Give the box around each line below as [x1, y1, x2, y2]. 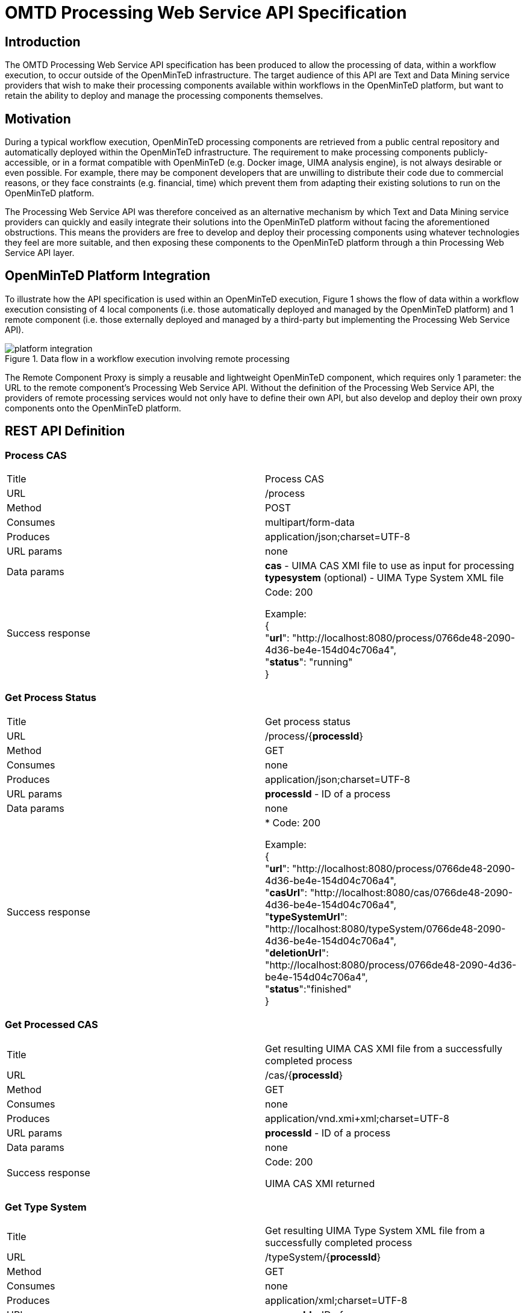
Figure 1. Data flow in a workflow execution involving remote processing [5, 353, 290, 364]
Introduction [5, 34, 81, 49]
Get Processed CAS [5, 1018, 98, 1031]
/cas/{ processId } [265, 1068, 343, 1081]
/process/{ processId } [265, 729, 364, 742]
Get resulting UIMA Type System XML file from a [265, 1224, 485, 1237]
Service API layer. [5, 248, 75, 258]
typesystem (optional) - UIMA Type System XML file [265, 572, 504, 584]
